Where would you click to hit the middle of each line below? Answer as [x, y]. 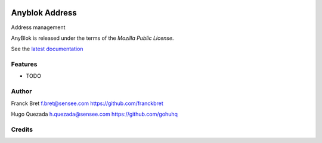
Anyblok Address [44, 13]
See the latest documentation [47, 49]
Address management [38, 27]
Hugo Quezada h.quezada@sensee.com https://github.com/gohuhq [95, 114]
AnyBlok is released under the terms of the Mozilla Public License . [92, 38]
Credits [22, 129]
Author [21, 91]
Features [24, 64]
